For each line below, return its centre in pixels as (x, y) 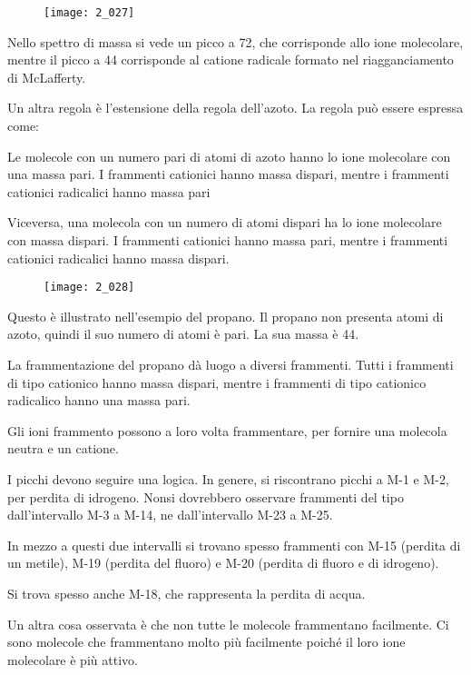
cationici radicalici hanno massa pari (109, 191)
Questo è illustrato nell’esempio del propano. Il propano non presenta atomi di (226, 316)
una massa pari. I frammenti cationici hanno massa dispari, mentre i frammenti (228, 174)
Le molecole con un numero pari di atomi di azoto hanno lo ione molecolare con (229, 156)
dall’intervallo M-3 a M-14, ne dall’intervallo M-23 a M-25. (170, 515)
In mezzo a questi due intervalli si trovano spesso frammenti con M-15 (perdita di (234, 545)
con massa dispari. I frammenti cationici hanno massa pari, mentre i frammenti (228, 240)
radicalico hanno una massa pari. (99, 400)
